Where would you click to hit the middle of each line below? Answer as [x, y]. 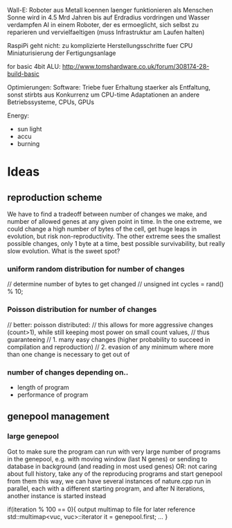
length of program [43, 387]
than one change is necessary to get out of [69, 354]
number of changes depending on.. [68, 372]
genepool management [58, 416]
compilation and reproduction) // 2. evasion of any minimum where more [110, 347]
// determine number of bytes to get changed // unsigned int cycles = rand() [115, 284]
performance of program [53, 395]
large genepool [33, 436]
